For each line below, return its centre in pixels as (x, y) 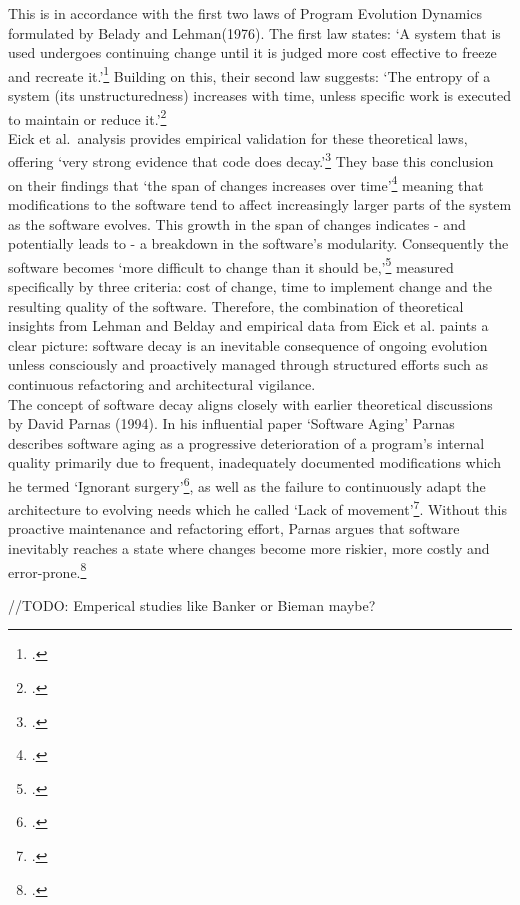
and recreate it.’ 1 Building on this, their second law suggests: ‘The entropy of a (249, 74)
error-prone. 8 (47, 570)
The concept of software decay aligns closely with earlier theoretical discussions (250, 403)
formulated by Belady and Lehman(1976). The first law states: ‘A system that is (254, 32)
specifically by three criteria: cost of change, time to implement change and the (250, 286)
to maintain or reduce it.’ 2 (87, 117)
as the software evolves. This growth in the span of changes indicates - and (237, 223)
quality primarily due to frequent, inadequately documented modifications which (254, 462)
